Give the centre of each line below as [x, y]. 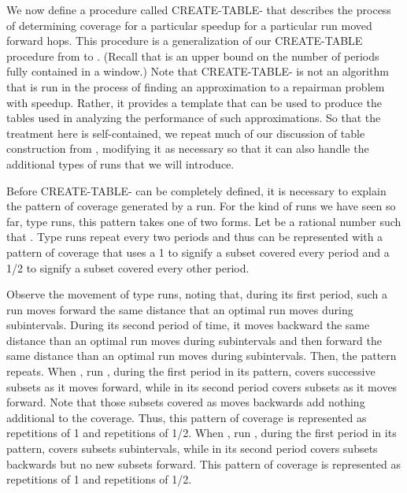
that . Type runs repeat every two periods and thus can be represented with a [195, 237]
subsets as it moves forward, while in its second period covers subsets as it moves [202, 386]
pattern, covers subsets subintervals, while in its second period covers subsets [192, 449]
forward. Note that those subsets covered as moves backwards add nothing [186, 402]
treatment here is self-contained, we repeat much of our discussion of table [186, 133]
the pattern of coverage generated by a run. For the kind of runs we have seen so [201, 206]
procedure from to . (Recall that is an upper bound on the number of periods [193, 56]
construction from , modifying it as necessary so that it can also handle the [188, 148]
